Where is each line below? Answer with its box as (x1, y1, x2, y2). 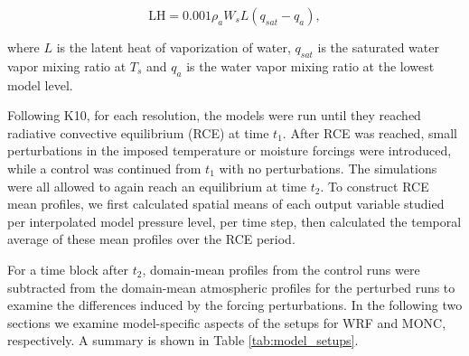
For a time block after (7, 259, 129, 278)
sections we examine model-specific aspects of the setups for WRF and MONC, (7, 313, 446, 332)
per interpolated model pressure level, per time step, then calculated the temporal (7, 211, 462, 230)
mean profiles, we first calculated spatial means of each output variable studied (7, 194, 445, 213)
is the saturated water (317, 38, 439, 56)
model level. (7, 75, 73, 94)
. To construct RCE (320, 176, 429, 195)
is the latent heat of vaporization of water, (56, 38, 291, 56)
